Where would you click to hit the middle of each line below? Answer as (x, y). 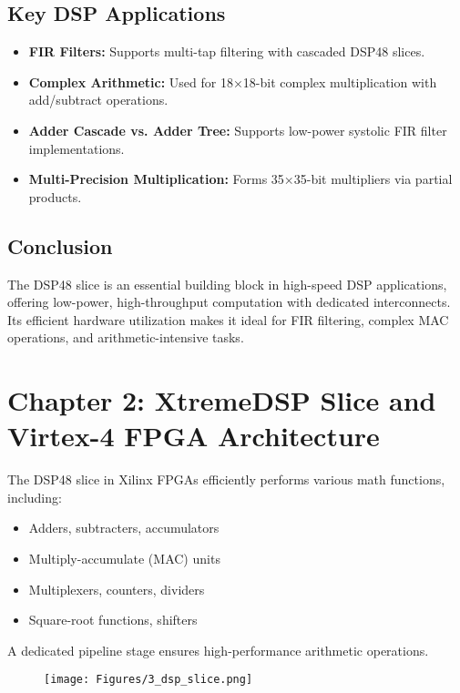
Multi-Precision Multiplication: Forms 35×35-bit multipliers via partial (240, 179)
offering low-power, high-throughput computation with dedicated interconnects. (229, 302)
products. (55, 196)
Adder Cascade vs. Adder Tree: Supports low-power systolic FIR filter (238, 130)
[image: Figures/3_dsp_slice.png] (148, 680)
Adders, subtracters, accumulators (124, 528)
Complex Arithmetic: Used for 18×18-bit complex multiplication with (233, 82)
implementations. (77, 148)
